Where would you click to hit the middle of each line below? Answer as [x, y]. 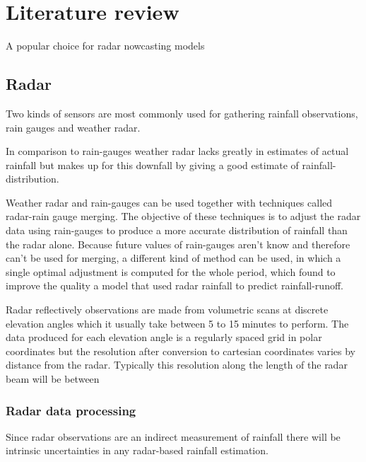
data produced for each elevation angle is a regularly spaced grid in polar [164, 337]
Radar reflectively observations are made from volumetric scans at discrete [167, 310]
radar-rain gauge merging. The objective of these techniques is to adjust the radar [183, 216]
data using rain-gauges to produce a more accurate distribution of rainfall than [177, 230]
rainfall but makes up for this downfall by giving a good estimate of [152, 164]
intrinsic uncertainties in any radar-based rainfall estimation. [137, 450]
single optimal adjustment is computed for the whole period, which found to [171, 271]
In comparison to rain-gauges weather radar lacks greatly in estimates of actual [177, 151]
